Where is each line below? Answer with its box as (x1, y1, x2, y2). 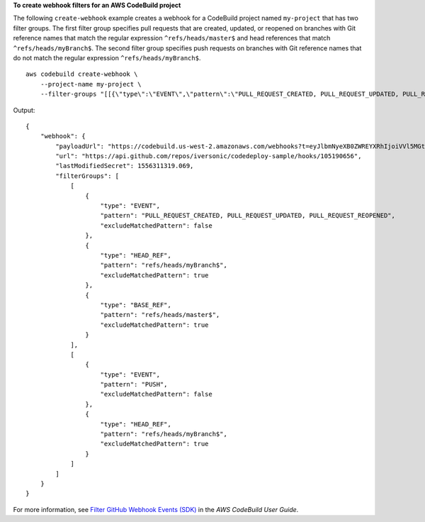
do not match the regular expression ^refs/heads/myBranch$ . (13, 53, 201, 62)
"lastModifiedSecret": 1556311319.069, (55, 162, 194, 170)
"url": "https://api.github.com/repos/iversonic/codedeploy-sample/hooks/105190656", (55, 152, 362, 160)
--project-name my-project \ (40, 80, 142, 88)
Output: (13, 106, 35, 114)
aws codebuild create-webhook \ (25, 70, 138, 78)
